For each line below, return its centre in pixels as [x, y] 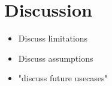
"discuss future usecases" [63, 78]
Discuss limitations [53, 38]
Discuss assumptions [56, 58]
